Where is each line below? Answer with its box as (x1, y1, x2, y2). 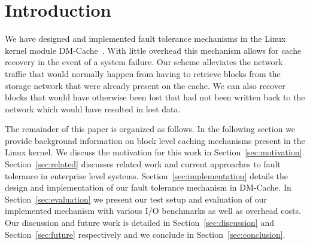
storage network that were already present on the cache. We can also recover (5, 79, 285, 91)
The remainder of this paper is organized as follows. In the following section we (5, 122, 296, 135)
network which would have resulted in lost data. (5, 102, 181, 115)
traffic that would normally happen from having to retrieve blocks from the (5, 67, 281, 79)
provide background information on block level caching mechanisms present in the (5, 134, 305, 146)
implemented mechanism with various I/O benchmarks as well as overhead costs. (5, 204, 301, 217)
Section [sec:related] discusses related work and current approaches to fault (5, 158, 281, 170)
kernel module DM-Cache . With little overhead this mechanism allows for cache (5, 44, 302, 56)
